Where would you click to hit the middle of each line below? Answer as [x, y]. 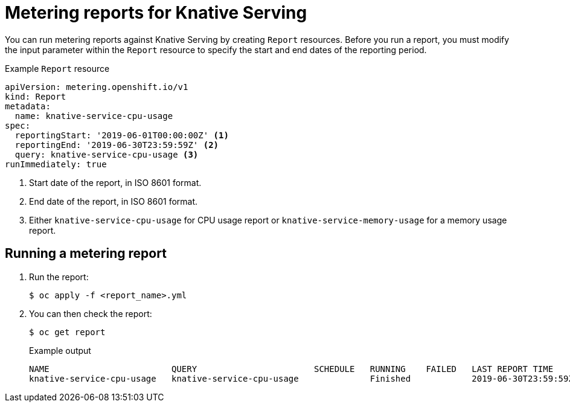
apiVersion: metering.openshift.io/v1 [97, 87]
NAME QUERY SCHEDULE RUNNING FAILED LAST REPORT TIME [291, 369]
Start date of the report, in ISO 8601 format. [115, 182]
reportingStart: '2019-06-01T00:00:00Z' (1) [122, 135]
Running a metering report [86, 254]
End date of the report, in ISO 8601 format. [114, 201]
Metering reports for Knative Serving [156, 13]
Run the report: [59, 277]
